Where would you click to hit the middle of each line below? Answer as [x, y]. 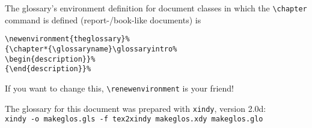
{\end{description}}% [48, 69]
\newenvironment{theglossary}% [67, 39]
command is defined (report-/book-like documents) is [103, 19]
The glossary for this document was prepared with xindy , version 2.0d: [136, 108]
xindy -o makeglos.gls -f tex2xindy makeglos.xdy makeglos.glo [134, 119]
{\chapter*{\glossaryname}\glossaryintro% [91, 49]
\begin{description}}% [50, 59]
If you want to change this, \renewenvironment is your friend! [119, 88]
